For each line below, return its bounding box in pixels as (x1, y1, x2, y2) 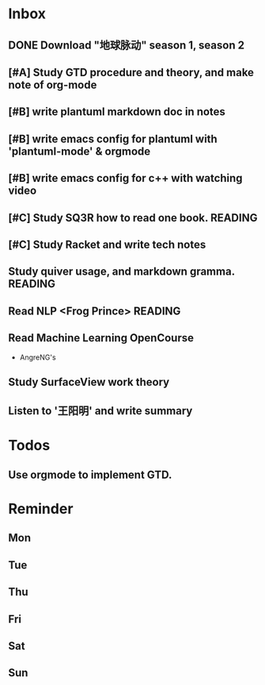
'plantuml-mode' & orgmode (8, 144, 151, 158)
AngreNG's (19, 352, 57, 362)
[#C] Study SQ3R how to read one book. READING (8, 211, 258, 225)
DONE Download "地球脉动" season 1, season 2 (8, 38, 245, 52)
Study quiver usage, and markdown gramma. (8, 265, 235, 279)
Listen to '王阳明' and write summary (8, 404, 193, 418)
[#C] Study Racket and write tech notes (8, 237, 206, 251)
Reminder (8, 500, 74, 518)
